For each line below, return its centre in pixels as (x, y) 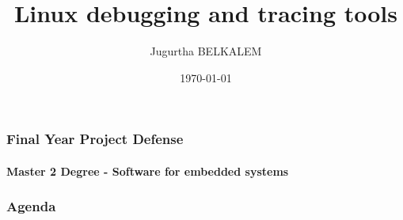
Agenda (31, 206)
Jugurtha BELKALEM (206, 51)
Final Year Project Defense (95, 139)
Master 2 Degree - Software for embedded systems (148, 171)
